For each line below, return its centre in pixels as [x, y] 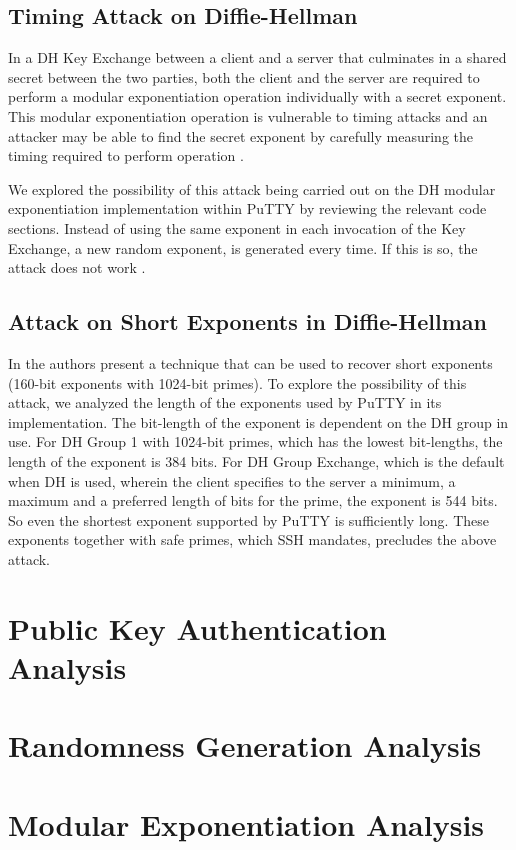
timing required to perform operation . [126, 155]
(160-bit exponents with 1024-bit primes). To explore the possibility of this [237, 382]
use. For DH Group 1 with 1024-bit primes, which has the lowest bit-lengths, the [255, 441]
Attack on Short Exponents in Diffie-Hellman [248, 321]
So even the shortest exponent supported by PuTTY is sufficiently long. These [248, 519]
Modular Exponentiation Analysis [246, 823]
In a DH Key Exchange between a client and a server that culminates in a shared [257, 57]
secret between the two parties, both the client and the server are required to [244, 76]
